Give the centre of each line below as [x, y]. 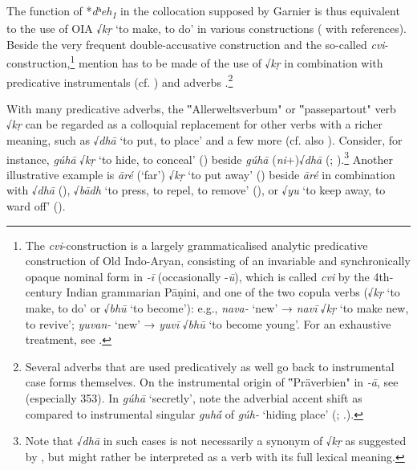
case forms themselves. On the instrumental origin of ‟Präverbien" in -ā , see [212, 382]
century [44, 292]
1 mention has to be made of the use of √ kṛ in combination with [227, 61]
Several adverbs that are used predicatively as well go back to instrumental [210, 366]
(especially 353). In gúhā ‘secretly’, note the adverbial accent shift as [194, 397]
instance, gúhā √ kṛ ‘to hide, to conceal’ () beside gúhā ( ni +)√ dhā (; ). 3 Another [200, 157]
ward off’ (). [36, 206]
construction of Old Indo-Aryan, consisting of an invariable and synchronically [218, 261]
